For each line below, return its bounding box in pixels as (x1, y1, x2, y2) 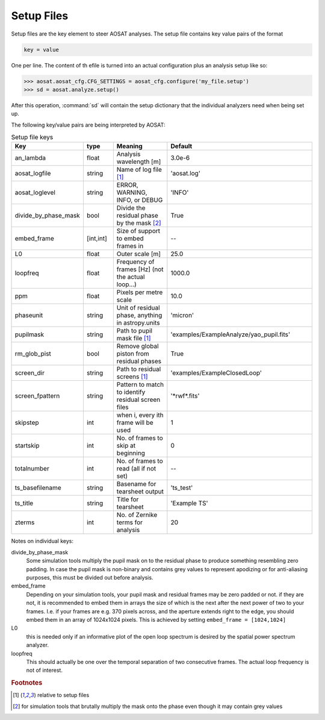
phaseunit (14, 311, 43, 319)
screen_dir (14, 369, 45, 377)
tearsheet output (116, 487, 164, 496)
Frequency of (116, 258, 155, 266)
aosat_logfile (14, 169, 51, 178)
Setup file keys (11, 133, 54, 142)
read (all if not (116, 465, 156, 473)
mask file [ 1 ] (116, 334, 151, 343)
